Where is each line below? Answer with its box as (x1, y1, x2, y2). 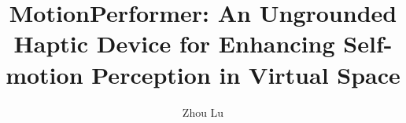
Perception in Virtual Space (91, 58, 400, 90)
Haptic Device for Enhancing (13, 27, 335, 60)
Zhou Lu (182, 103, 224, 120)
